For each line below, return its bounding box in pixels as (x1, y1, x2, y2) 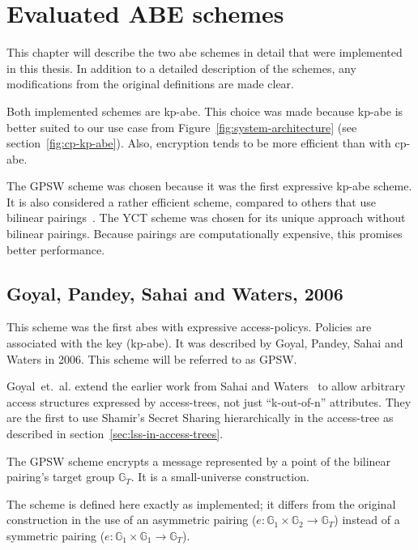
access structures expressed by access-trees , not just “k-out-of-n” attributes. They (6, 393, 412, 410)
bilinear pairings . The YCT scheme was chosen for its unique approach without (6, 209, 406, 226)
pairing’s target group (6, 468, 115, 485)
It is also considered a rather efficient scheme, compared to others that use (6, 193, 376, 210)
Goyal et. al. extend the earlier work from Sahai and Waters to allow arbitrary (6, 377, 406, 394)
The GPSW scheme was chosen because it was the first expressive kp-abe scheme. (6, 177, 412, 194)
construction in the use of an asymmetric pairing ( (6, 511, 257, 528)
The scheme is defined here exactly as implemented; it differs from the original (6, 495, 396, 512)
